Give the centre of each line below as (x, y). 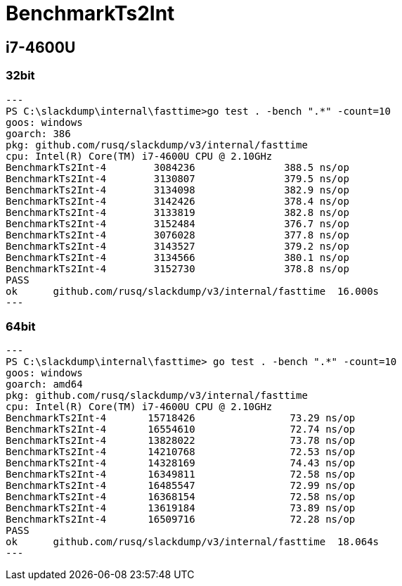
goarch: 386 (38, 133)
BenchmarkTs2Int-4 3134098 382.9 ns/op (177, 190)
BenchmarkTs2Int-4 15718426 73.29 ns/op (181, 418)
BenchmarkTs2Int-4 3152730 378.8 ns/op (177, 268)
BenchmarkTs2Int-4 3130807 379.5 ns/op (177, 178)
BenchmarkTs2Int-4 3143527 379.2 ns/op (177, 246)
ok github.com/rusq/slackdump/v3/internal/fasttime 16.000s (193, 291)
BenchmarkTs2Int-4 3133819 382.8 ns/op (177, 212)
